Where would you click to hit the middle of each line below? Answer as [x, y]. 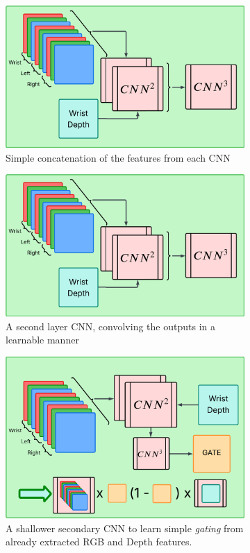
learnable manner [42, 340]
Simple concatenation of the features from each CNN [118, 157]
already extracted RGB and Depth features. [99, 542]
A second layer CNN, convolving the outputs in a [110, 326]
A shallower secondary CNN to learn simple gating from [125, 528]
